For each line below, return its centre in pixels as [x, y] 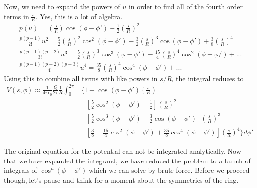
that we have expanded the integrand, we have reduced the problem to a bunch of [127, 160]
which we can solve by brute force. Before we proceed [169, 170]
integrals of [21, 170]
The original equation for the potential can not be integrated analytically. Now [123, 151]
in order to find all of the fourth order [186, 6]
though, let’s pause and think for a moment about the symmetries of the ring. [121, 179]
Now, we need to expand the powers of [62, 6]
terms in [16, 16]
